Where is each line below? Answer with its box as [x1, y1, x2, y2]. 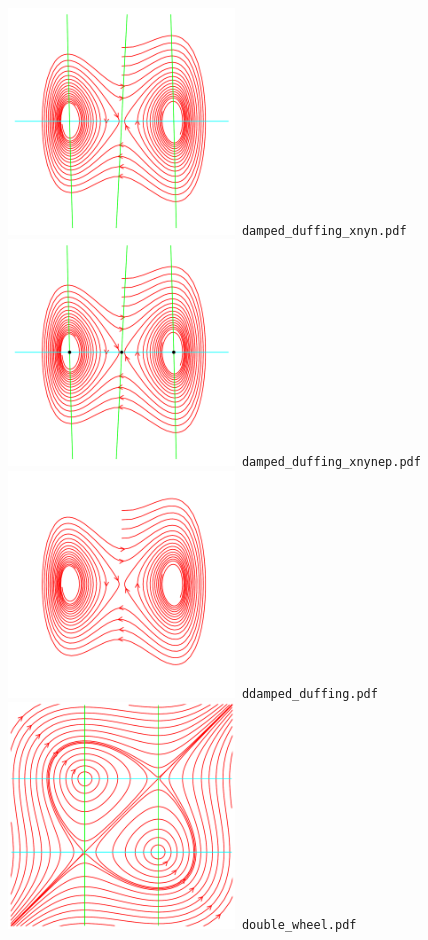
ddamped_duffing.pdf [241, 686, 378, 701]
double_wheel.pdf [241, 918, 357, 933]
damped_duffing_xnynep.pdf [241, 455, 421, 470]
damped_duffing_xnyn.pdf [241, 223, 407, 238]
